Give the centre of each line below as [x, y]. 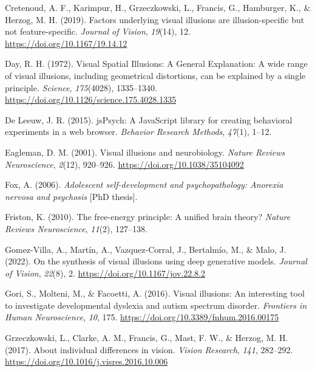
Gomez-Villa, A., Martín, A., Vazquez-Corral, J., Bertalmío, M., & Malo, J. [146, 249]
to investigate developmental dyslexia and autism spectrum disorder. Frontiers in [156, 305]
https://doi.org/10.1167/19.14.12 [66, 43]
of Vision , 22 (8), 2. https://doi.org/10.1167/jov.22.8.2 [105, 273]
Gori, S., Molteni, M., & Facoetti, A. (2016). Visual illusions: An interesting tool [155, 293]
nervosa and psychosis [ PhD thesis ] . [71, 196]
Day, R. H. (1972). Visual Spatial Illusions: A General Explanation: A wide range [156, 64]
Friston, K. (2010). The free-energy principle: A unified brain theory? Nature [148, 217]
